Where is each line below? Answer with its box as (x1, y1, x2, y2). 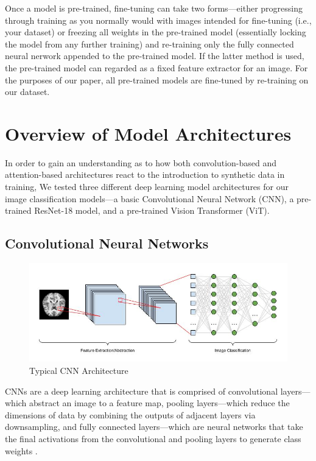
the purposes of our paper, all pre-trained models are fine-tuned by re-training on (5, 73, 309, 86)
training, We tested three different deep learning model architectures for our (5, 180, 289, 193)
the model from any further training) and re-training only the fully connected (5, 37, 294, 50)
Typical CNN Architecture (29, 364, 128, 376)
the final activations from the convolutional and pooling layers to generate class (5, 432, 301, 445)
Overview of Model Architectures (5, 121, 292, 146)
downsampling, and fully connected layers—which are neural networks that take (5, 420, 303, 433)
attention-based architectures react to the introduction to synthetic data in (5, 168, 285, 181)
